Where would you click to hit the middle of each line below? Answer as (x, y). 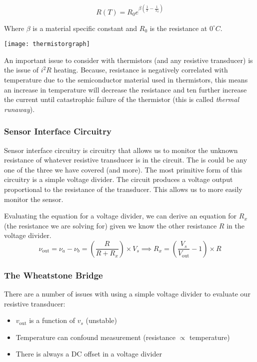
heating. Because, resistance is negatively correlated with (141, 70)
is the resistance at (178, 28)
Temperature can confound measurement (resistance (96, 337)
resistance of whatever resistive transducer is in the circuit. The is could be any (126, 160)
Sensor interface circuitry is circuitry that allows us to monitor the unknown (121, 150)
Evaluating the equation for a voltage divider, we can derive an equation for (120, 216)
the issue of (21, 70)
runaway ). (19, 109)
